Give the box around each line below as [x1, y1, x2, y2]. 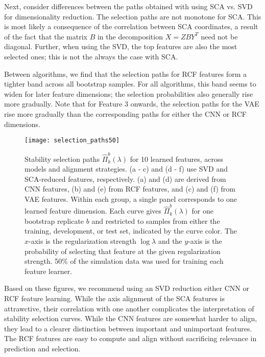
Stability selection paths [25, 153, 100, 164]
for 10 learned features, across [130, 153, 224, 164]
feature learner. [25, 265, 73, 276]
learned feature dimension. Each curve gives [25, 205, 162, 216]
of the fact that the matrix [4, 31, 87, 41]
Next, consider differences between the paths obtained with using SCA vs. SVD [4, 1, 253, 11]
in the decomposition [97, 31, 163, 41]
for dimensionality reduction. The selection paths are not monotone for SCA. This [4, 11, 261, 22]
